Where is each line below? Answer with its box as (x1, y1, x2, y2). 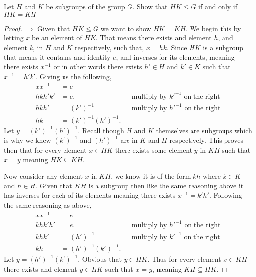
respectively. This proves (169, 135, 244, 145)
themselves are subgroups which (156, 125, 252, 135)
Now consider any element (4, 171, 83, 181)
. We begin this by (186, 23, 241, 33)
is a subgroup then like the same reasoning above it (88, 180, 244, 190)
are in (120, 135, 138, 145)
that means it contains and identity (4, 52, 111, 62)
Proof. (4, 23, 22, 33)
